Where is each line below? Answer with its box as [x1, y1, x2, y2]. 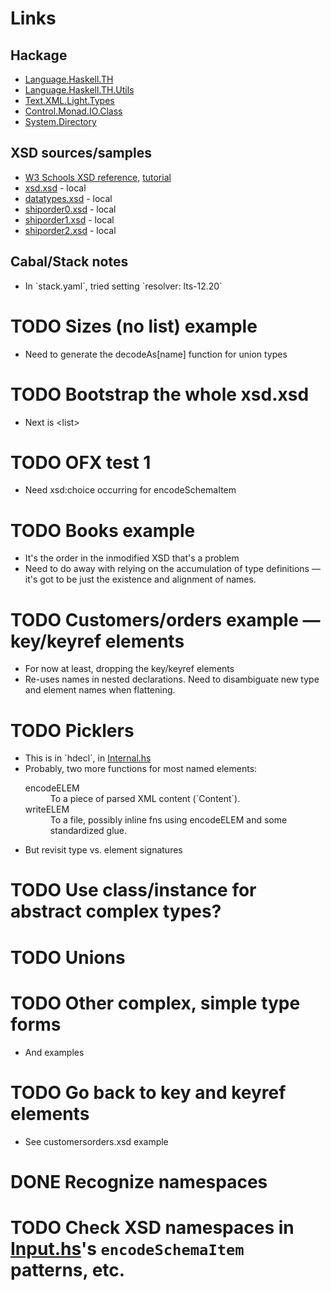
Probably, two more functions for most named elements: [24, 763, 258, 775]
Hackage [10, 47, 68, 64]
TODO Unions [10, 946, 126, 969]
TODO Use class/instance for [10, 879, 257, 902]
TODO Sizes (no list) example [10, 315, 258, 337]
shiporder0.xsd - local [24, 203, 117, 215]
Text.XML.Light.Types [24, 95, 115, 106]
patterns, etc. [10, 1258, 126, 1281]
